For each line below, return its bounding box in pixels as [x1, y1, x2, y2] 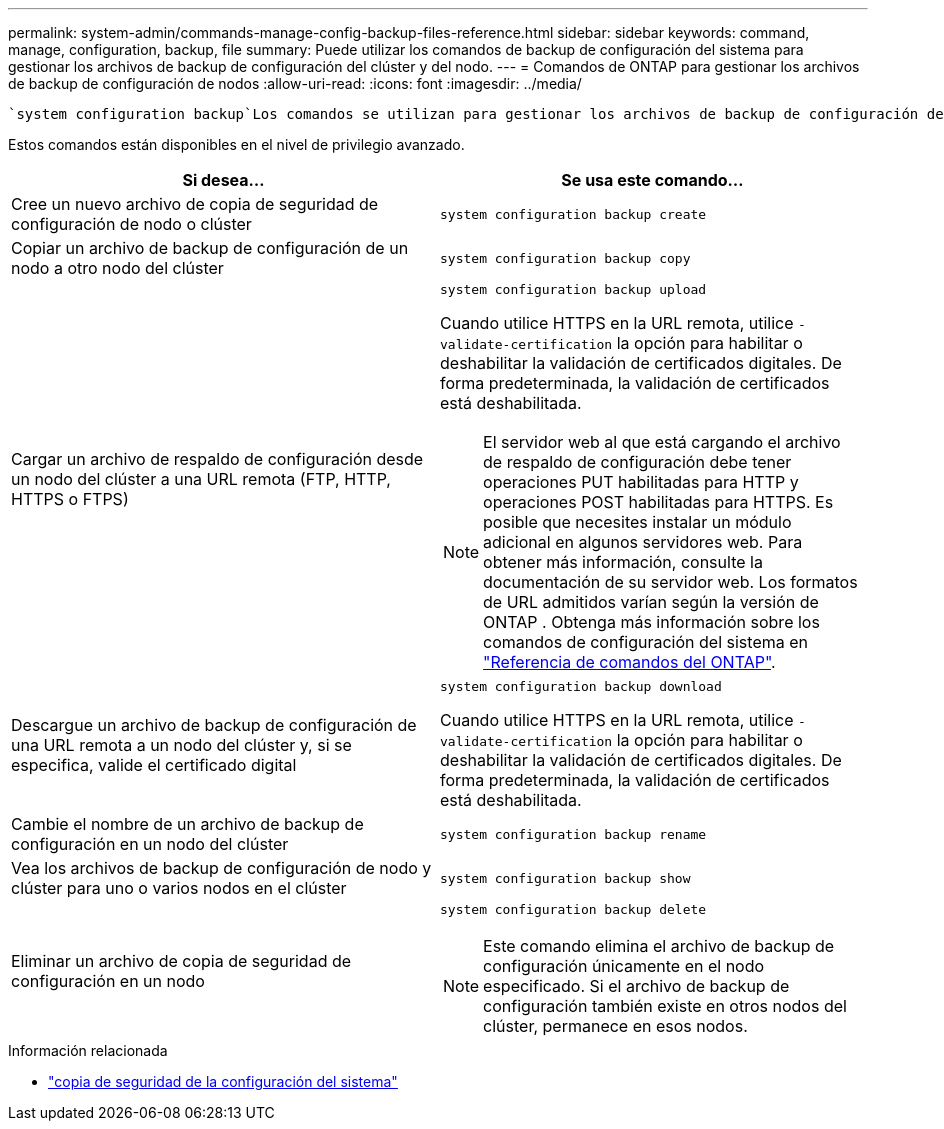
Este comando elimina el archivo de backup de [483, 936, 835, 956]
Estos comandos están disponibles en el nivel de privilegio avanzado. [8, 136, 465, 153]
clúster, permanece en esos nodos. [483, 1016, 748, 1036]
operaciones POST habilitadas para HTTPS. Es [483, 492, 834, 512]
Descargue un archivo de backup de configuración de [11, 714, 417, 735]
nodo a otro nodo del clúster [11, 258, 224, 278]
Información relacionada [8, 1042, 168, 1059]
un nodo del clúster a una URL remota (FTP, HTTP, [11, 468, 391, 489]
